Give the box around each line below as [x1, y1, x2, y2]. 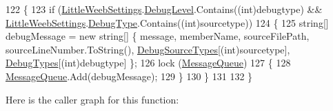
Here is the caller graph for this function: [6, 92, 179, 106]
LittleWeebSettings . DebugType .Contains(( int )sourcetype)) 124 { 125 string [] [6, 15, 329, 29]
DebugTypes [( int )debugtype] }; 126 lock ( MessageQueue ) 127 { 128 [6, 56, 291, 70]
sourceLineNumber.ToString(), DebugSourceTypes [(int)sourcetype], [6, 42, 290, 56]
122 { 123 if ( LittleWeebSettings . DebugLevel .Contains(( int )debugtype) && [6, 2, 323, 16]
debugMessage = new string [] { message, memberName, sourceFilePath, [6, 29, 310, 43]
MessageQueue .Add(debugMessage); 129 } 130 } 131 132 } [6, 69, 253, 83]
